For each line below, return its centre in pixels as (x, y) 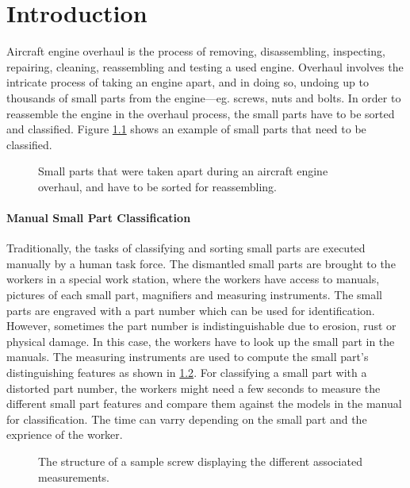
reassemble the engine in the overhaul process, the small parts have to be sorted (201, 113)
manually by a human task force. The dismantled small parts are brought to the (201, 263)
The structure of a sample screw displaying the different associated (200, 461)
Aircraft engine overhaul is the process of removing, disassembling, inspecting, (196, 51)
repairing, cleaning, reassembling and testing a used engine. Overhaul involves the (205, 66)
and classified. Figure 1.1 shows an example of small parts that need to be (186, 129)
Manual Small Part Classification (99, 218)
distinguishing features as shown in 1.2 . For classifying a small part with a (187, 373)
